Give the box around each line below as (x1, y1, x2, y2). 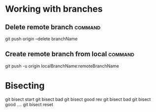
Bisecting (5, 80, 45, 91)
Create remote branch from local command (5, 50, 134, 58)
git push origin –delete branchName (5, 36, 78, 42)
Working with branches (5, 3, 103, 15)
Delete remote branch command (5, 23, 101, 31)
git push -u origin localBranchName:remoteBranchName (5, 63, 120, 69)
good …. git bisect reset (5, 101, 53, 107)
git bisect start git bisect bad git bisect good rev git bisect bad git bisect (5, 96, 151, 102)
